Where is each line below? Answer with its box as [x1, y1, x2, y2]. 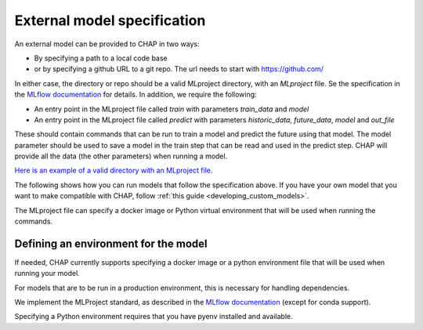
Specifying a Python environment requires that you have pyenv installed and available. [14, 312, 293, 321]
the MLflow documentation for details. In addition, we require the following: [14, 90, 258, 100]
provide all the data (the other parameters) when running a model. [14, 151, 228, 161]
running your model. [14, 269, 80, 278]
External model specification [14, 12, 206, 29]
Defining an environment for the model [14, 237, 208, 250]
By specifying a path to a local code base [34, 53, 168, 63]
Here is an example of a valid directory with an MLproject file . [14, 165, 213, 176]
